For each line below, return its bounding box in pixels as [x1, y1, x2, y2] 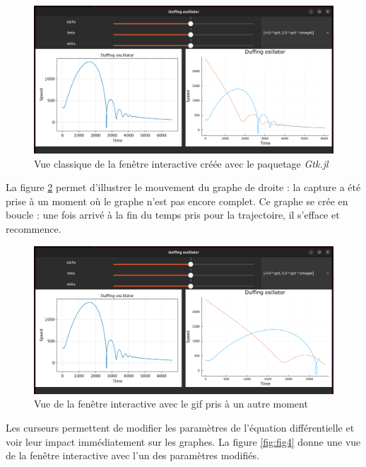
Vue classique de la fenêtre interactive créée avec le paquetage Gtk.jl [34, 156, 329, 171]
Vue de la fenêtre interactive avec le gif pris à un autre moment [34, 396, 308, 411]
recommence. [6, 221, 61, 236]
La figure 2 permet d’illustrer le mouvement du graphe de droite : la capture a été [6, 180, 361, 195]
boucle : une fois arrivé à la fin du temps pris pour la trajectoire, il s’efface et [6, 207, 340, 222]
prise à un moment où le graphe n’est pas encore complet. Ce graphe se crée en [6, 193, 348, 208]
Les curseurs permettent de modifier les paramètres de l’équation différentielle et [6, 420, 355, 434]
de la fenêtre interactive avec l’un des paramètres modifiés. [6, 448, 259, 463]
